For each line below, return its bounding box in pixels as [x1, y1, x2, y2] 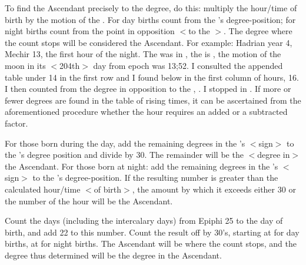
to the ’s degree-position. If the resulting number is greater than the [32, 171, 278, 184]
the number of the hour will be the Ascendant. [5, 194, 173, 207]
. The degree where [224, 25, 292, 37]
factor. [5, 117, 28, 129]
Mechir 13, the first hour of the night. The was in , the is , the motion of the [5, 48, 281, 60]
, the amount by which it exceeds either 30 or [132, 183, 296, 195]
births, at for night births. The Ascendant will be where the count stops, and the [5, 237, 297, 250]
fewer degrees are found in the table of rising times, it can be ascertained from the [5, 94, 301, 106]
